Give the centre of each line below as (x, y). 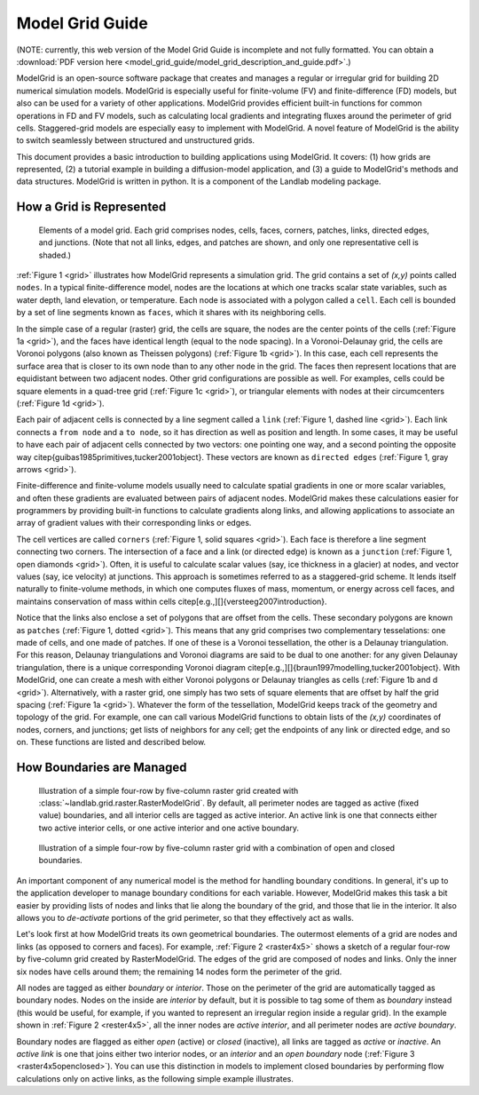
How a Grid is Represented (91, 207)
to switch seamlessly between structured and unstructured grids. (136, 140)
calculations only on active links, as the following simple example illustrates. (155, 1078)
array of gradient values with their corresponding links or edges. (134, 523)
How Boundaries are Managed (102, 767)
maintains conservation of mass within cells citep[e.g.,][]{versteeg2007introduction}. (172, 601)
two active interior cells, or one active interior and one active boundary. (169, 828)
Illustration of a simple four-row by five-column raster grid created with (169, 790)
